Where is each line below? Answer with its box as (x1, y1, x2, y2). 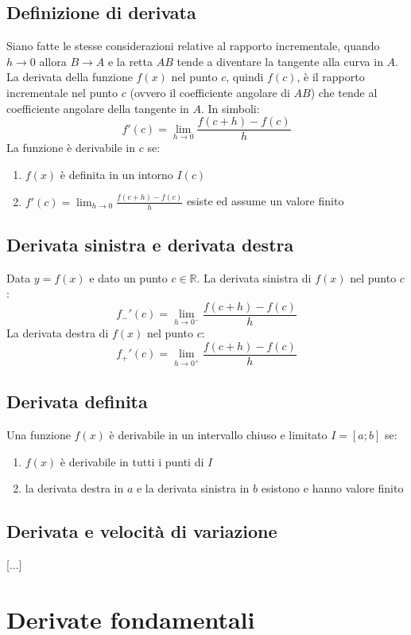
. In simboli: (201, 99, 260, 116)
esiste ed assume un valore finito (186, 193, 344, 209)
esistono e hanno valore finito (261, 480, 404, 497)
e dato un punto (89, 269, 168, 286)
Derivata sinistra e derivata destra (6, 232, 294, 256)
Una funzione (6, 427, 71, 443)
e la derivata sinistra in (136, 480, 250, 497)
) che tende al (310, 84, 378, 100)
